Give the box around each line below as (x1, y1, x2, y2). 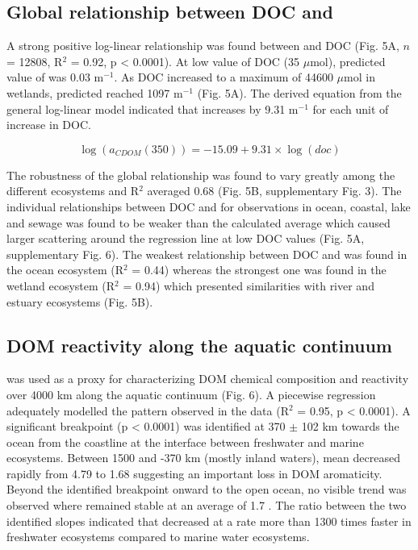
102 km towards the (301, 418, 399, 435)
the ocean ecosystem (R (6, 261, 123, 278)
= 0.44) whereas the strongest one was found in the (132, 261, 387, 278)
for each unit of (312, 100, 389, 117)
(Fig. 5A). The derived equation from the (197, 84, 402, 101)
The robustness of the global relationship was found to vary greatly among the (6, 166, 395, 183)
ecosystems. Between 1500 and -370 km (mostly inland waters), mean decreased (6, 449, 400, 466)
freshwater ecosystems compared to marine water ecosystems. (6, 528, 310, 545)
